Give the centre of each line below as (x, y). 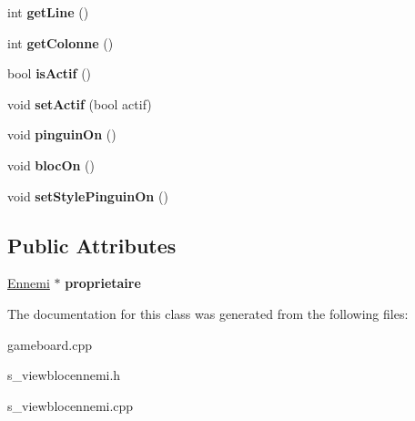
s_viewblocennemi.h (64, 375)
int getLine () (48, 12)
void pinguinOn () (62, 134)
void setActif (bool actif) (80, 103)
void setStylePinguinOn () (88, 195)
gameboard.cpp (50, 344)
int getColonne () (61, 42)
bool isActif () (50, 73)
